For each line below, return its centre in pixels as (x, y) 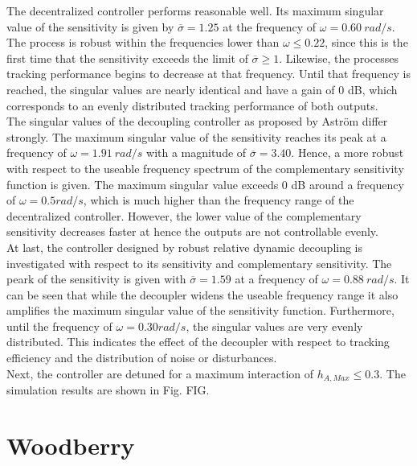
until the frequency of (59, 326)
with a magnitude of (196, 153)
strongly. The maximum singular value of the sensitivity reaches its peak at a (196, 136)
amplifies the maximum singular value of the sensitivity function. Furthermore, (200, 310)
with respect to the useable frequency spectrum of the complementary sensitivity (205, 168)
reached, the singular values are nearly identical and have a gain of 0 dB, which (202, 89)
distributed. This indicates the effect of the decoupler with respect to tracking (198, 342)
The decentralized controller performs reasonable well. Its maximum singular (195, 10)
